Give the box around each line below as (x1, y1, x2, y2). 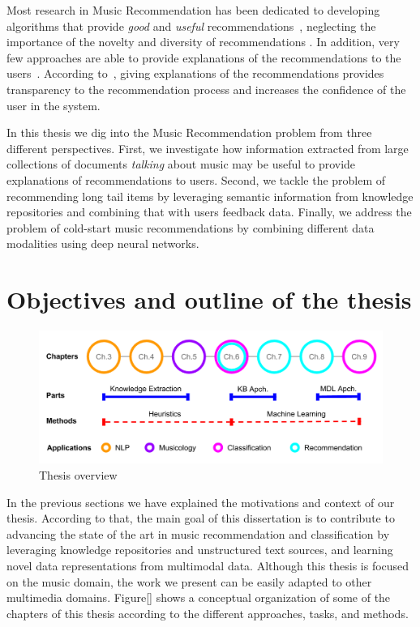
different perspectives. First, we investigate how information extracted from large (6, 139, 409, 156)
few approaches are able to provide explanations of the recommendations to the (6, 49, 401, 66)
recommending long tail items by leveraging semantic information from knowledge (6, 187, 414, 204)
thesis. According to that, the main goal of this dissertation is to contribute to (6, 510, 395, 527)
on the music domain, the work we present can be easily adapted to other (6, 573, 372, 590)
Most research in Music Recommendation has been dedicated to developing (6, 2, 380, 18)
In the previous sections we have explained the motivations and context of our (6, 493, 395, 510)
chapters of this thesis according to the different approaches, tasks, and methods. (6, 604, 409, 621)
